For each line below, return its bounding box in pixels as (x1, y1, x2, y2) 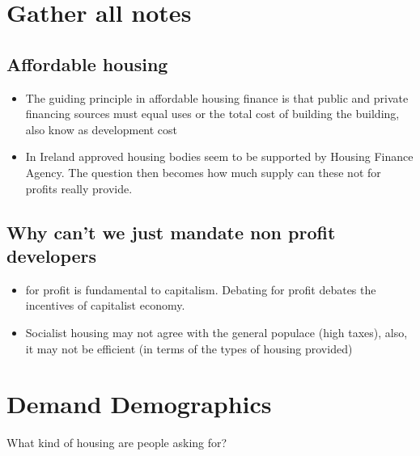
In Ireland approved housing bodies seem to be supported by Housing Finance (25, 148, 414, 165)
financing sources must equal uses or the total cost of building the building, (25, 105, 400, 122)
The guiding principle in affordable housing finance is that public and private (25, 89, 409, 106)
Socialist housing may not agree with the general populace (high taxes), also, (25, 323, 408, 340)
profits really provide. (25, 179, 133, 196)
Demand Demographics (6, 387, 272, 420)
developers (6, 243, 97, 268)
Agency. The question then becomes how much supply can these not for (25, 163, 381, 180)
